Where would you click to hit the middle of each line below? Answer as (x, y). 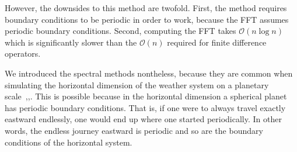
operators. (23, 53)
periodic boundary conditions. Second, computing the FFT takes (120, 31)
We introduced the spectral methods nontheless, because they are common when (149, 73)
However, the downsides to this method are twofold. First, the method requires (146, 8)
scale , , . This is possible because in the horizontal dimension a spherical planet (146, 96)
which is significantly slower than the (71, 42)
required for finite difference (217, 42)
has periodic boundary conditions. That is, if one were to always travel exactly (145, 107)
